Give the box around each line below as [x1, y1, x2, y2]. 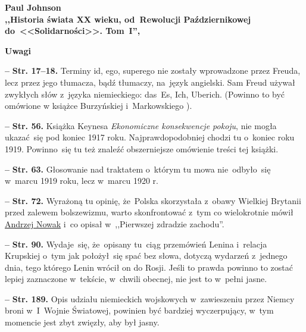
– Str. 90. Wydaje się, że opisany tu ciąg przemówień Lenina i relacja [5, 237, 267, 250]
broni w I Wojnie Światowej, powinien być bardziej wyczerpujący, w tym [5, 304, 274, 317]
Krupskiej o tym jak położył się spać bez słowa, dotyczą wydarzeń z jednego [5, 249, 288, 262]
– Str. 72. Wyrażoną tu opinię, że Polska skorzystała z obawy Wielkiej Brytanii [5, 194, 301, 206]
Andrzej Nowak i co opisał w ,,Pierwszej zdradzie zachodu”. [5, 217, 224, 230]
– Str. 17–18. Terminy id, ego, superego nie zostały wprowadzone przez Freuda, [5, 64, 301, 77]
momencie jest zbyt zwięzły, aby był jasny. [5, 316, 160, 328]
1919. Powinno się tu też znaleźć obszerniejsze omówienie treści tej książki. [5, 142, 279, 155]
